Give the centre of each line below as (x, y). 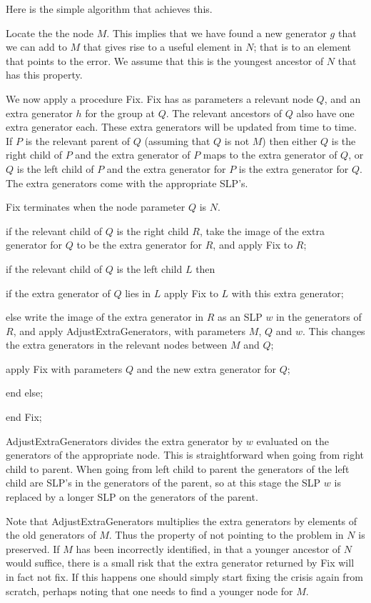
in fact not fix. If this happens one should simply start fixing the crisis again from (184, 577)
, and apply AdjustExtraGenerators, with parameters (129, 330)
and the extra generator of (133, 155)
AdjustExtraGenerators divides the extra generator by (124, 440)
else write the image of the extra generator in (105, 317)
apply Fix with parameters (64, 368)
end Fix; (24, 417)
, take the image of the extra (262, 230)
